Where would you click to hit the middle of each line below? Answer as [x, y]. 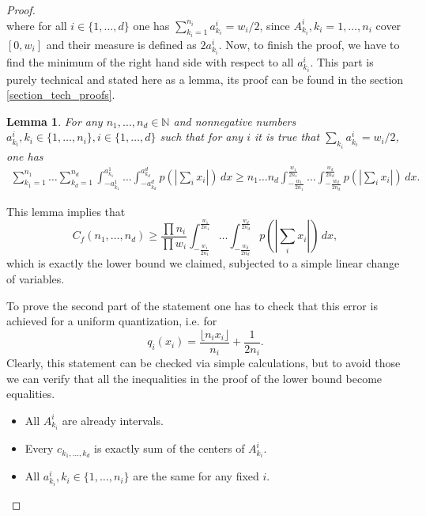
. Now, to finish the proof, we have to [309, 45]
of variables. [36, 278]
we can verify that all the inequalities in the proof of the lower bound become [194, 378]
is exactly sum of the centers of [170, 448]
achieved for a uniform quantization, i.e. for [112, 321]
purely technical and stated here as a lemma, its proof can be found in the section [205, 79]
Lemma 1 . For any [55, 121]
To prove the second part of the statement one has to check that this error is [192, 305]
